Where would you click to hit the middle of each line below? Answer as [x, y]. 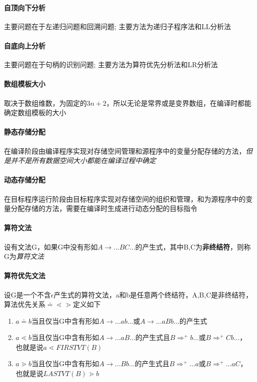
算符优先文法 [25, 276]
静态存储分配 [25, 132]
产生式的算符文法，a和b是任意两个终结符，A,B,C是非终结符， [153, 294]
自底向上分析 [25, 45]
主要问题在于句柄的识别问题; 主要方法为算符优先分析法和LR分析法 [111, 64]
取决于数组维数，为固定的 [45, 103]
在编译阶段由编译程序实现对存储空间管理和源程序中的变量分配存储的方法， [125, 150]
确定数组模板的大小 [35, 112]
